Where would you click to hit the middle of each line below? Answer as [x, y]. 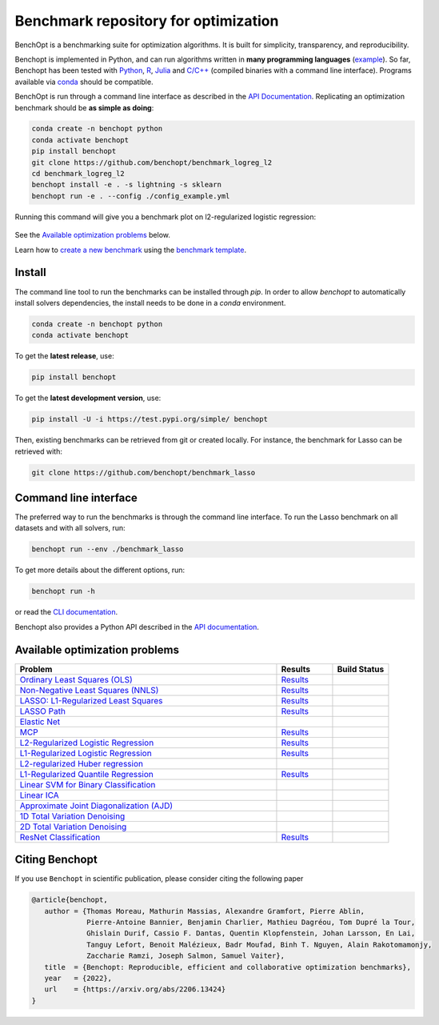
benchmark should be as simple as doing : [84, 107]
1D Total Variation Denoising [72, 816]
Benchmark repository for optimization [147, 21]
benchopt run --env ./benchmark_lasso [108, 549]
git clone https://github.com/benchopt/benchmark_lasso [144, 472]
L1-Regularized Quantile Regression [86, 774]
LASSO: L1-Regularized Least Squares [91, 700]
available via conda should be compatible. [84, 82]
